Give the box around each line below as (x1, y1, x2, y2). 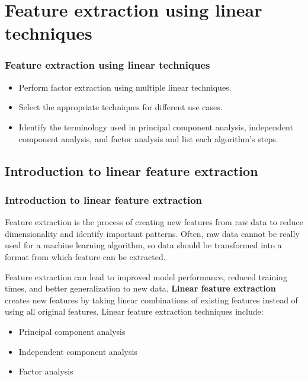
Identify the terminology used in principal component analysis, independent (18, 120, 293, 133)
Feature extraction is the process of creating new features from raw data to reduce (5, 216, 303, 228)
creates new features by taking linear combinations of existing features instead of (5, 293, 298, 306)
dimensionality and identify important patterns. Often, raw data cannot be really (5, 227, 300, 239)
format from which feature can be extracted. (5, 250, 166, 262)
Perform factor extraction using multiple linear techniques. (18, 81, 232, 93)
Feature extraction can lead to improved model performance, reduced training (5, 270, 287, 283)
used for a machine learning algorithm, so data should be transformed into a (5, 239, 282, 251)
